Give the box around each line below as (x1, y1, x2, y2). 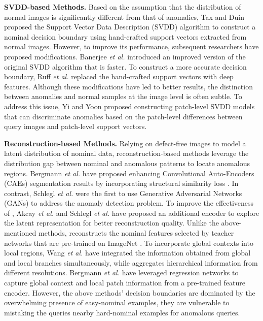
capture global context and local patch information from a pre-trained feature (4, 277, 245, 288)
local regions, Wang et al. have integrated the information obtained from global (4, 247, 251, 258)
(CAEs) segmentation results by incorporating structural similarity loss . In (4, 178, 239, 188)
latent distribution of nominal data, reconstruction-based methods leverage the (4, 148, 249, 158)
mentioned (4, 228, 36, 238)
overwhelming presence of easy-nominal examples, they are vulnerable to (4, 297, 230, 308)
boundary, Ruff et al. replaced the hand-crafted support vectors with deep (4, 71, 234, 82)
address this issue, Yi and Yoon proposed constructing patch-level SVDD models (4, 101, 255, 111)
